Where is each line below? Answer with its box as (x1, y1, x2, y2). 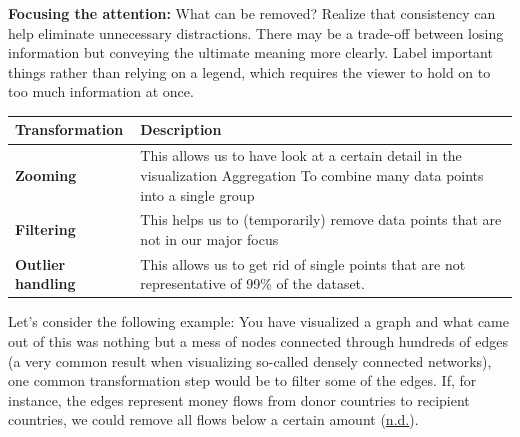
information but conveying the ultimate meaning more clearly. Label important (8, 42, 493, 63)
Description (140, 119, 222, 140)
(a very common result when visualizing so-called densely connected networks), (8, 350, 492, 371)
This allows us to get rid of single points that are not (140, 253, 466, 274)
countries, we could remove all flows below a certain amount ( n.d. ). (8, 409, 419, 430)
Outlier (15, 253, 66, 274)
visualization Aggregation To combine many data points (140, 164, 484, 185)
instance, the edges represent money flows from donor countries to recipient (8, 389, 470, 410)
